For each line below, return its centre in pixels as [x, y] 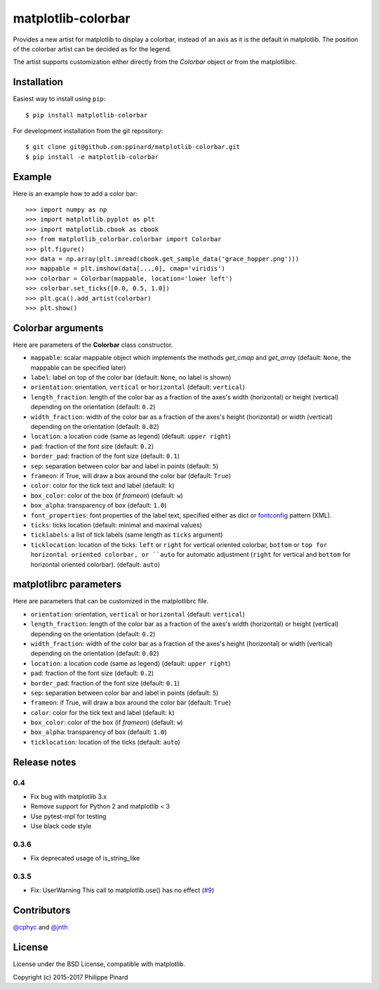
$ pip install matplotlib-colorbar [87, 115]
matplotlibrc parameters [67, 585]
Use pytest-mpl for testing [68, 816]
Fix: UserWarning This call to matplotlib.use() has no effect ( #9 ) [122, 890]
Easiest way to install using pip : [59, 99]
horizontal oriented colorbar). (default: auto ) [95, 564]
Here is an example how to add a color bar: [75, 193]
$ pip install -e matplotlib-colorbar [92, 157]
